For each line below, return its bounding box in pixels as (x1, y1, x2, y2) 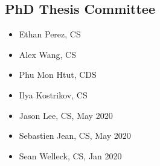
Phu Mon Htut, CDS (19, 68, 97, 81)
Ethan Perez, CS (19, 28, 81, 40)
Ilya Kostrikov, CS (19, 88, 88, 101)
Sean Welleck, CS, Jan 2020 (19, 149, 122, 162)
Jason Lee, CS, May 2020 (19, 109, 113, 121)
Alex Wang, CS (19, 48, 76, 60)
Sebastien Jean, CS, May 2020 (19, 129, 131, 142)
